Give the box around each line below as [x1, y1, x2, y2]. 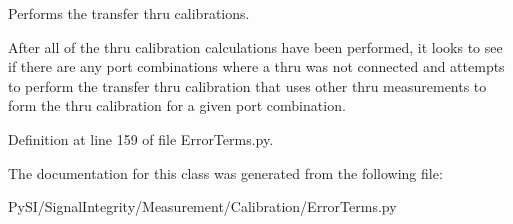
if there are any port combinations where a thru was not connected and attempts [8, 56, 505, 77]
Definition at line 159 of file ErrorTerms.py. [8, 128, 274, 149]
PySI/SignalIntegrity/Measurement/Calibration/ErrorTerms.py [8, 196, 397, 217]
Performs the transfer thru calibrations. [8, 3, 250, 23]
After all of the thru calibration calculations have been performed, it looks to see [8, 36, 503, 57]
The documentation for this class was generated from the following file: [8, 162, 443, 183]
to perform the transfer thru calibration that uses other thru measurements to [8, 75, 487, 96]
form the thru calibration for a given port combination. [8, 95, 346, 116]
